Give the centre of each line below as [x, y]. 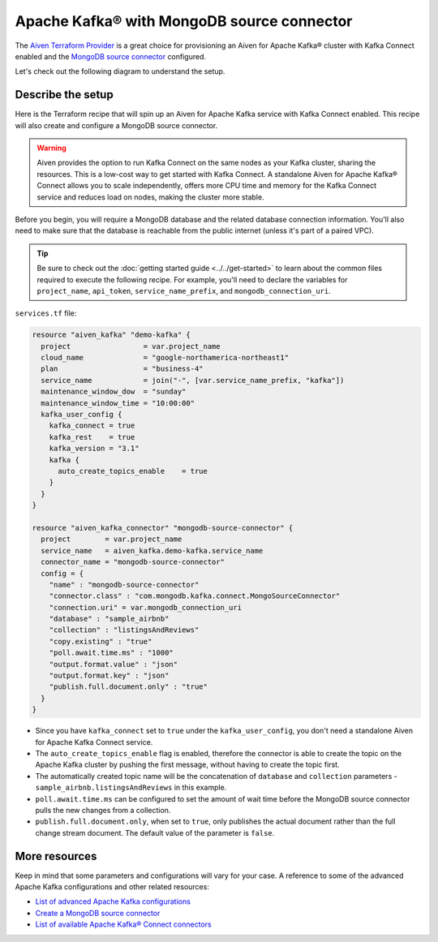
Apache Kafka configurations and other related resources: [112, 886]
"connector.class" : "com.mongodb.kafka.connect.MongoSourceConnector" [195, 596]
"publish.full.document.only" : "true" [129, 687]
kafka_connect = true [92, 426]
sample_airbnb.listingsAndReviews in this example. [131, 788]
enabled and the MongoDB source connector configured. [111, 56]
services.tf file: [46, 313]
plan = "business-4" [122, 369]
